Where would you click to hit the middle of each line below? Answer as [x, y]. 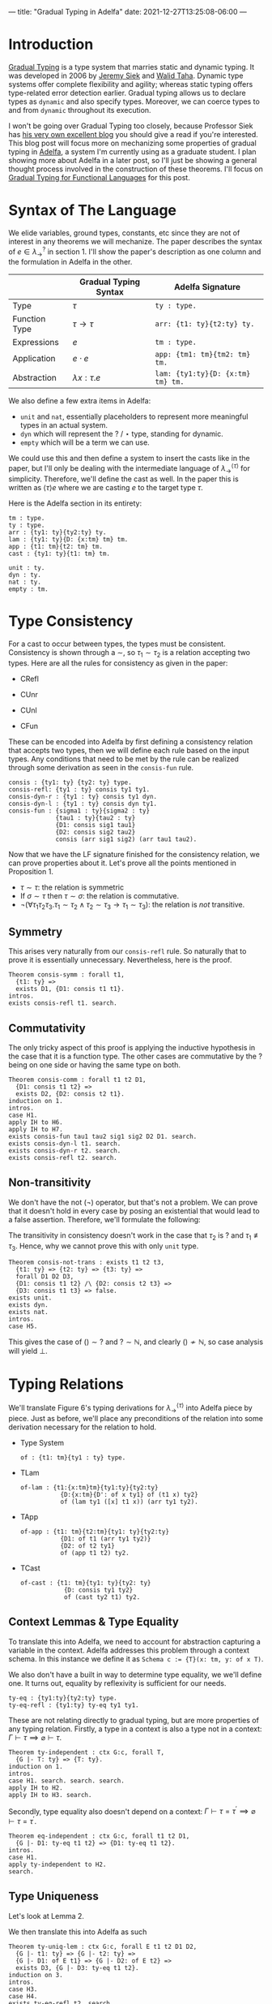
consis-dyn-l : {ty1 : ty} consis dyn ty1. [83, 804]
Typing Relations [66, 1384]
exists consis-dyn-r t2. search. [65, 1151]
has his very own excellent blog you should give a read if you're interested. [134, 134]
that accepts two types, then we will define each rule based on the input [129, 750]
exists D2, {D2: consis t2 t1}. [70, 1094]
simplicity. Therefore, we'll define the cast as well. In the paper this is [123, 479]
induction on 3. [36, 1975]
